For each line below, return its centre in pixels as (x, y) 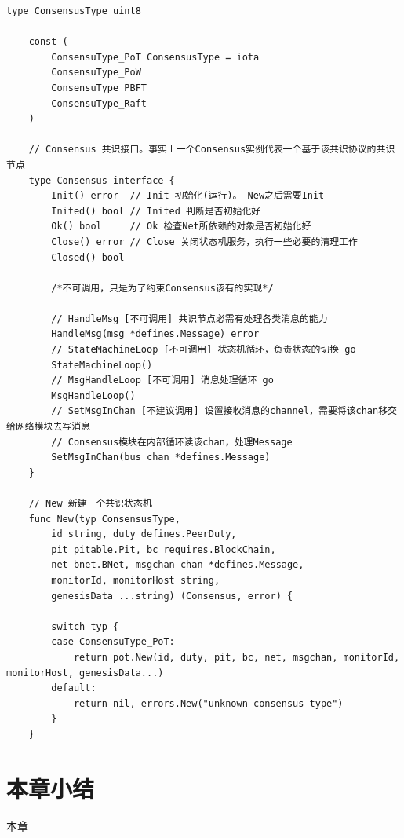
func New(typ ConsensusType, (104, 519)
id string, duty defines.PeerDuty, (144, 534)
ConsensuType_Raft (99, 103)
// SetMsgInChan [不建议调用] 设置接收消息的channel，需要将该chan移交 (224, 411)
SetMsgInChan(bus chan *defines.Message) (161, 457)
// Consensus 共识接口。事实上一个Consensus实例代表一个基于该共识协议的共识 (212, 150)
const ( (48, 42)
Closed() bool (88, 257)
